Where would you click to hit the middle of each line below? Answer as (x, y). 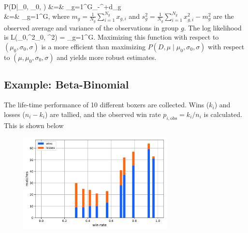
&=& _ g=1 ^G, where (37, 16)
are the (224, 16)
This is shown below (34, 125)
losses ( (15, 114)
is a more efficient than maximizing (93, 47)
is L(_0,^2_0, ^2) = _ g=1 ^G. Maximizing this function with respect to (111, 37)
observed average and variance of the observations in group (91, 27)
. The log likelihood (213, 27)
